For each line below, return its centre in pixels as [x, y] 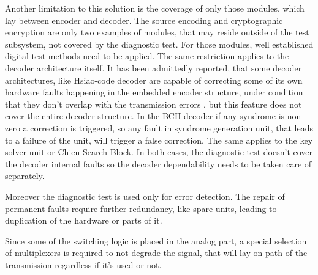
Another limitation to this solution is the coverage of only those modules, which [155, 8]
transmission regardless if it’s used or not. [83, 264]
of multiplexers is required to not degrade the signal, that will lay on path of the [156, 253]
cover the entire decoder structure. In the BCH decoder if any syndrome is [145, 116]
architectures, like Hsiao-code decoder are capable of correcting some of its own [154, 80]
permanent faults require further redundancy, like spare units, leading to [141, 208]
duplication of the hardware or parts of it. [84, 220]
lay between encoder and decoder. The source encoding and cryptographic [144, 20]
